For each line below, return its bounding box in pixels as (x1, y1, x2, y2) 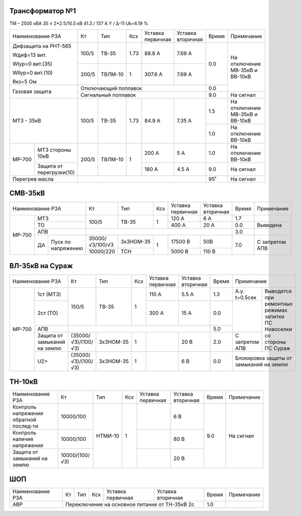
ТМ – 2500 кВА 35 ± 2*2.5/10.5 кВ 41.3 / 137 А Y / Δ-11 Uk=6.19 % (9, 20, 148, 26)
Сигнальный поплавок (80, 91, 137, 99)
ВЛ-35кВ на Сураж (9, 262, 73, 270)
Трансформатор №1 (9, 7, 76, 15)
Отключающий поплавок (80, 84, 142, 91)
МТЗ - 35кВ (12, 117, 42, 124)
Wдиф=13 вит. (12, 51, 47, 58)
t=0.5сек (235, 294, 256, 301)
